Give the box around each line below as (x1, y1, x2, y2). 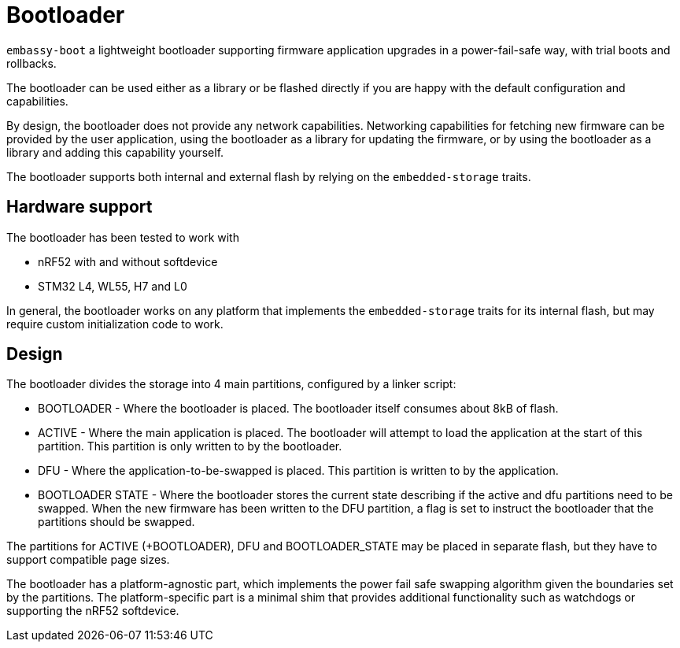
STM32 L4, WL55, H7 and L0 (38, 279, 187, 293)
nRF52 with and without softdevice (38, 254, 218, 268)
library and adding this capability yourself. (6, 145, 224, 159)
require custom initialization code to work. (6, 317, 224, 331)
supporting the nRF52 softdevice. (6, 604, 179, 618)
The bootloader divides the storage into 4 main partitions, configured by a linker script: (6, 377, 456, 391)
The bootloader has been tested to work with (6, 230, 239, 244)
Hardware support (6, 197, 153, 217)
